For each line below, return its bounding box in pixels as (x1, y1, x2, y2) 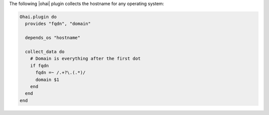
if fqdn (30, 63, 49, 68)
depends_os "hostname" (25, 35, 81, 41)
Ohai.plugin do (19, 14, 57, 19)
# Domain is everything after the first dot (30, 56, 141, 62)
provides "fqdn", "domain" (25, 21, 91, 27)
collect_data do (25, 49, 65, 54)
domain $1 (35, 77, 60, 82)
